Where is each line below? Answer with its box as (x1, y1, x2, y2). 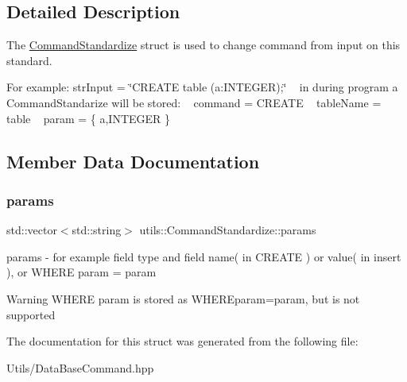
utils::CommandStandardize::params (139, 222, 316, 238)
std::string (72, 222, 122, 238)
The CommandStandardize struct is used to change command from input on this (6, 37, 401, 53)
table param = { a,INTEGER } (6, 110, 171, 126)
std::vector (6, 222, 57, 238)
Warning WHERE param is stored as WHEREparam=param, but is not (6, 290, 360, 307)
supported (6, 306, 56, 322)
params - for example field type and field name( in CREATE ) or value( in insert (6, 248, 401, 264)
